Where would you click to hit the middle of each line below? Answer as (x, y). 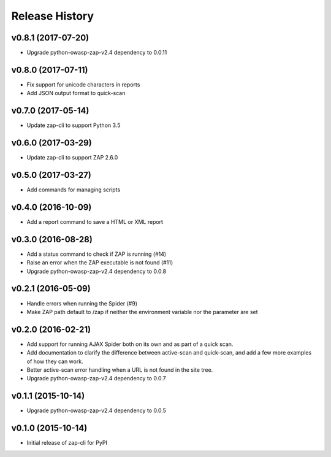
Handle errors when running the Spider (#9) (82, 303)
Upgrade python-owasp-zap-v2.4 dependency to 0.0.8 (97, 271)
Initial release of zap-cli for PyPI (67, 443)
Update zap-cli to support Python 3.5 (74, 125)
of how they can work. (55, 361)
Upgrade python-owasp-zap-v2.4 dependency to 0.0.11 (97, 53)
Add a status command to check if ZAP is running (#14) (97, 254)
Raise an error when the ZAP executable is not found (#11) (100, 263)
